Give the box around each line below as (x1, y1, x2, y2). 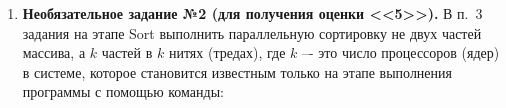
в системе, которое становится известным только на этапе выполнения (22, 61, 452, 82)
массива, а (22, 42, 86, 63)
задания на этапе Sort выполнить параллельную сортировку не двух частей (22, 22, 482, 43)
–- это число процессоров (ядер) (302, 42, 500, 63)
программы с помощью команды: (22, 81, 224, 102)
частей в (101, 42, 153, 63)
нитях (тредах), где (168, 42, 286, 63)
